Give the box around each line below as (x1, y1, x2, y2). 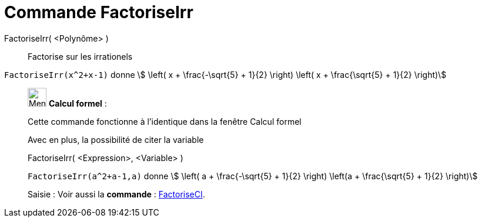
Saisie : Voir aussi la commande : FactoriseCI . (28, 189, 205, 199)
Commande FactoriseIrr (4, 2, 193, 22)
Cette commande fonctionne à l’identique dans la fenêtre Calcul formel (28, 116, 302, 127)
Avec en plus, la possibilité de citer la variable (28, 134, 204, 145)
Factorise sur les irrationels (28, 51, 133, 62)
